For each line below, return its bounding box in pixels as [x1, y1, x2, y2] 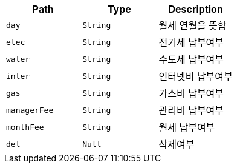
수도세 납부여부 [158, 53, 224, 66]
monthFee [6, 122, 44, 132]
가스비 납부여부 [158, 87, 224, 99]
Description [168, 3, 223, 15]
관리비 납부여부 [158, 104, 224, 116]
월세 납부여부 [158, 121, 215, 133]
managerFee [6, 105, 54, 115]
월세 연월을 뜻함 [158, 19, 227, 32]
